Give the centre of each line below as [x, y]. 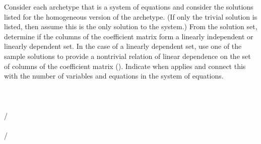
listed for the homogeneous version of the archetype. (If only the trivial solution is [131, 16]
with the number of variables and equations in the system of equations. [114, 76]
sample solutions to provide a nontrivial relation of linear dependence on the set [127, 56]
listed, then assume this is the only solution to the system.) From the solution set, [131, 26]
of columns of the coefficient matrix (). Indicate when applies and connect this [125, 66]
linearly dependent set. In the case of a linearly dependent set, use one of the [123, 46]
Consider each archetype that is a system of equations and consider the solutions [129, 7]
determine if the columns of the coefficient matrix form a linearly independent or [129, 36]
